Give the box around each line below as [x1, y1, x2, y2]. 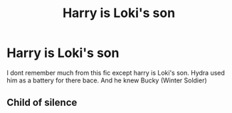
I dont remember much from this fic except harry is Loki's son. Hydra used [6, 68, 226, 77]
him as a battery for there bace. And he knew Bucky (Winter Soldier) [6, 76, 207, 85]
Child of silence [6, 97, 78, 109]
